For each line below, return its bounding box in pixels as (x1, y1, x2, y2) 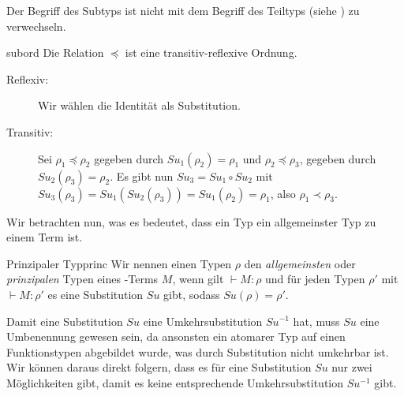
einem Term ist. (6, 229, 83, 245)
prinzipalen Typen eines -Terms (6, 271, 159, 287)
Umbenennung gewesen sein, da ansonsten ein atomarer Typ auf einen (6, 328, 346, 345)
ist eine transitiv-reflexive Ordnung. (125, 44, 297, 61)
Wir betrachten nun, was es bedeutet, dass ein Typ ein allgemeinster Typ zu (6, 213, 376, 230)
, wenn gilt (172, 271, 224, 287)
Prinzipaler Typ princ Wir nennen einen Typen (6, 255, 232, 271)
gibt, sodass (163, 286, 220, 302)
